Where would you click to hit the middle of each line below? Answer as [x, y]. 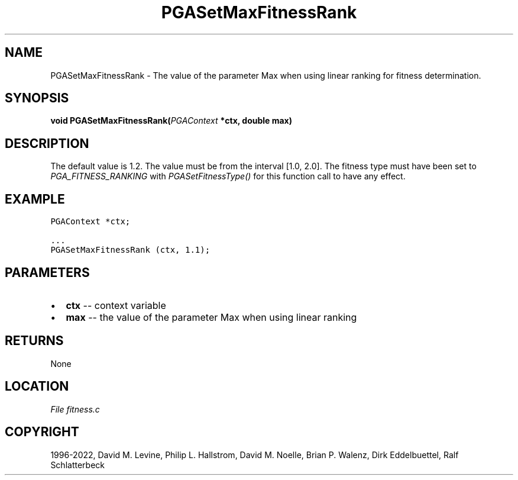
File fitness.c [75, 409]
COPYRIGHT [42, 432]
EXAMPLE [35, 199]
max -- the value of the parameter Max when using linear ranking [211, 317]
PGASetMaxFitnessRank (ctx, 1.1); [130, 250]
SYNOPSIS [37, 98]
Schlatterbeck [77, 465]
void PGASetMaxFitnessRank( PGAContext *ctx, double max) [171, 121]
